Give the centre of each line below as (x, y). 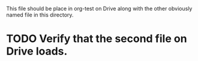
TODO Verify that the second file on (97, 39)
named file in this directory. (40, 15)
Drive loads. (37, 51)
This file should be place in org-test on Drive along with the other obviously (99, 9)
